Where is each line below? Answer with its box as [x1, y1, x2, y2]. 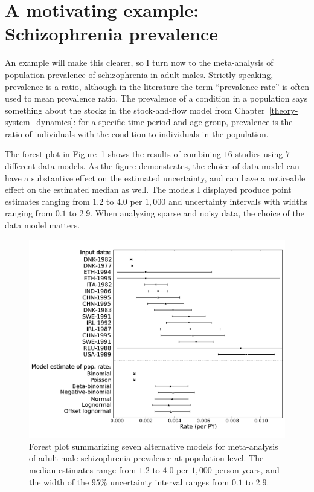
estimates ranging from [5, 195, 90, 207]
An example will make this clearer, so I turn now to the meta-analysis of [5, 56, 274, 69]
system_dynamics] [5, 115, 74, 128]
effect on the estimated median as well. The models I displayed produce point [5, 183, 292, 196]
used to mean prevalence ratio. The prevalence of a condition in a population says [5, 92, 308, 105]
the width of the [29, 475, 89, 488]
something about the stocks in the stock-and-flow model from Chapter [5, 103, 265, 116]
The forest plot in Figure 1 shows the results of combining [5, 147, 222, 160]
